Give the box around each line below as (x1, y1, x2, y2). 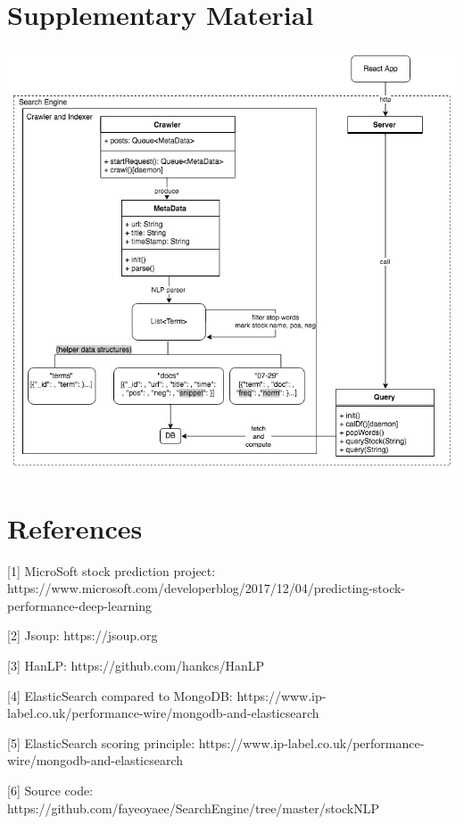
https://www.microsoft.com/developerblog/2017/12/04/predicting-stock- (7, 579, 406, 597)
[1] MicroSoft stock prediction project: (7, 561, 216, 580)
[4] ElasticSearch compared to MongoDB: (7, 686, 233, 705)
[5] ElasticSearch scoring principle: (7, 733, 195, 752)
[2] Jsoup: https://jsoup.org (7, 626, 158, 645)
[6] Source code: (7, 781, 94, 800)
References (7, 509, 143, 546)
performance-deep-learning (7, 596, 152, 614)
